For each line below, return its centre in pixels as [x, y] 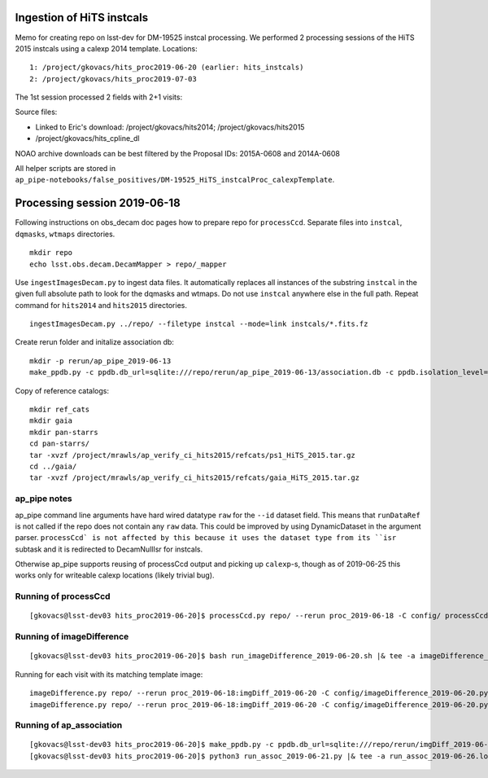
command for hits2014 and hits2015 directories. [101, 305]
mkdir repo [51, 253]
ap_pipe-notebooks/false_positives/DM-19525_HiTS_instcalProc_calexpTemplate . [175, 180]
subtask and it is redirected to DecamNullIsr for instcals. [109, 549]
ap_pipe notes [44, 499]
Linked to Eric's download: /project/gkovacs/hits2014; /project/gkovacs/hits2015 [170, 127]
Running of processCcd [63, 596]
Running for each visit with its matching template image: [109, 674]
